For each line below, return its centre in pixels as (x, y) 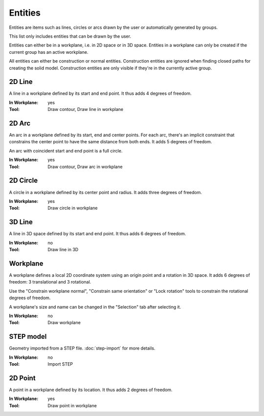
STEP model (28, 337)
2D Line (21, 82)
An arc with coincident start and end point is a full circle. (66, 151)
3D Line (21, 222)
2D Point (22, 378)
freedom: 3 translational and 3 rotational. (50, 282)
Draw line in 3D (63, 250)
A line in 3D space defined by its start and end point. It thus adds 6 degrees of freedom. (98, 234)
